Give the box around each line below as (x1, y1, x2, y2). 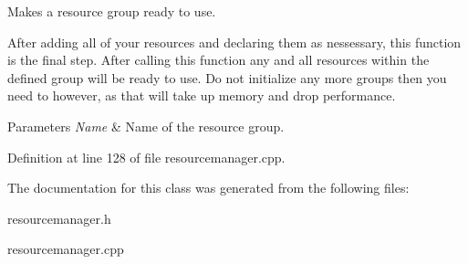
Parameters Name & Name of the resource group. (7, 116, 285, 135)
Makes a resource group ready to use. (7, 2, 216, 20)
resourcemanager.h (7, 208, 111, 227)
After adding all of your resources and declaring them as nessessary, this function (7, 32, 462, 51)
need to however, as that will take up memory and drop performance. (7, 86, 396, 105)
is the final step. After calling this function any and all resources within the (7, 50, 430, 69)
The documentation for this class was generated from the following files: (7, 178, 410, 197)
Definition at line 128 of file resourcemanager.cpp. (7, 147, 286, 166)
